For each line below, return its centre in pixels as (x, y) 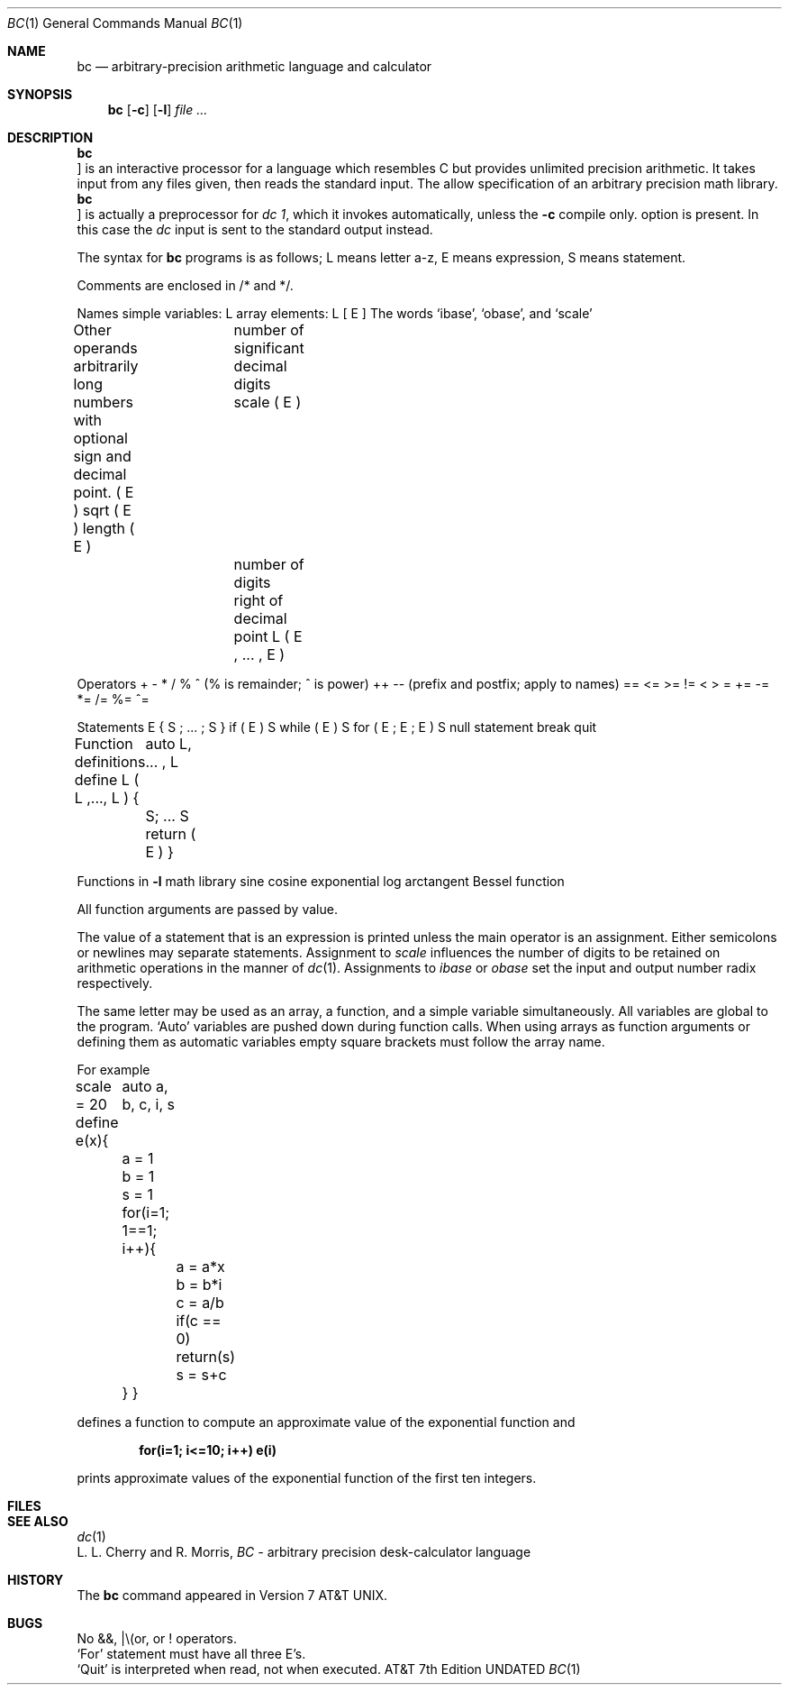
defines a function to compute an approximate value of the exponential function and (326, 1422)
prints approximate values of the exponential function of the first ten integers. (307, 1478)
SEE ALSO (38, 1521)
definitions (110, 762)
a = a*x (200, 1267)
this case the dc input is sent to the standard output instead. (255, 229)
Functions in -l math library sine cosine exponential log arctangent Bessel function (321, 881)
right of (258, 600)
